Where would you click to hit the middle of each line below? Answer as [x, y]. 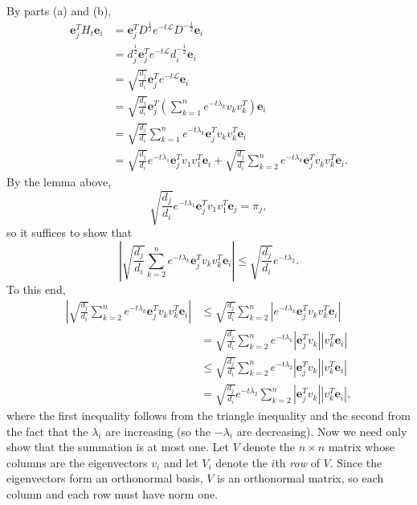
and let [181, 462]
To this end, [36, 289]
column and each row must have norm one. [112, 494]
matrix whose [361, 447]
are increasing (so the [158, 431]
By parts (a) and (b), [59, 10]
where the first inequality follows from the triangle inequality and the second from [208, 415]
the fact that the [47, 431]
